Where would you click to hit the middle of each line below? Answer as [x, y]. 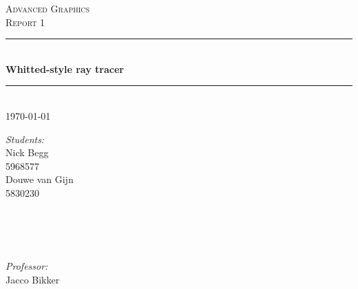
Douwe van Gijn [40, 179]
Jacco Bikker [33, 279]
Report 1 [25, 22]
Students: [25, 139]
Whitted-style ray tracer [65, 68]
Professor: [27, 266]
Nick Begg [27, 152]
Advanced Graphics [48, 8]
